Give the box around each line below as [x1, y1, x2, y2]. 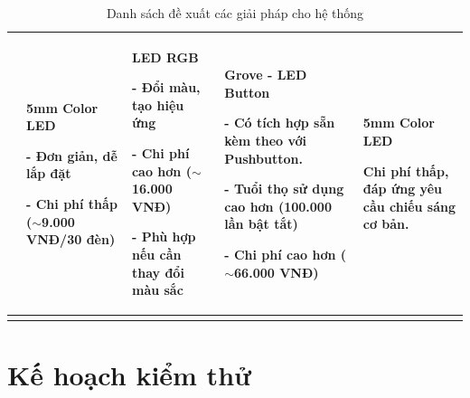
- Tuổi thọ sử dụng [224, 179, 344, 198]
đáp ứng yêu [362, 179, 442, 198]
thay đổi [131, 262, 184, 281]
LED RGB [131, 47, 199, 66]
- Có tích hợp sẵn [224, 113, 335, 132]
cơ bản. [362, 214, 409, 233]
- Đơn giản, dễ [26, 146, 117, 165]
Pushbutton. [224, 148, 303, 167]
